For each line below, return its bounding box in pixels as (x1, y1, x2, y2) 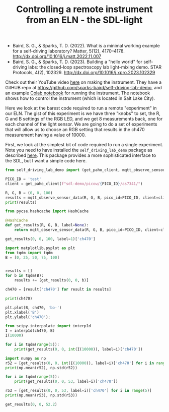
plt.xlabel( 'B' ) (5, 310, 39, 315)
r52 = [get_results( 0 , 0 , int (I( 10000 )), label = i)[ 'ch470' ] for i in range (5, 361, 167, 366)
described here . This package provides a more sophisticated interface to (5, 152, 156, 158)
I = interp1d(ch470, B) (5, 328, 55, 333)
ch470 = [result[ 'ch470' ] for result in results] (5, 287, 112, 292)
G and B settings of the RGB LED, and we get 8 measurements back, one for (5, 116, 163, 122)
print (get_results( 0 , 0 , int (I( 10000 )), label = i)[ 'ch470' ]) (14, 346, 143, 351)
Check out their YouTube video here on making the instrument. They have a (5, 79, 162, 85)
